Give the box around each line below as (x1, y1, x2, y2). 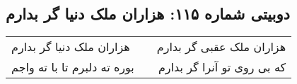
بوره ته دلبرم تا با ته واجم (11, 59, 134, 76)
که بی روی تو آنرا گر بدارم (158, 59, 286, 76)
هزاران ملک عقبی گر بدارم (156, 38, 286, 55)
